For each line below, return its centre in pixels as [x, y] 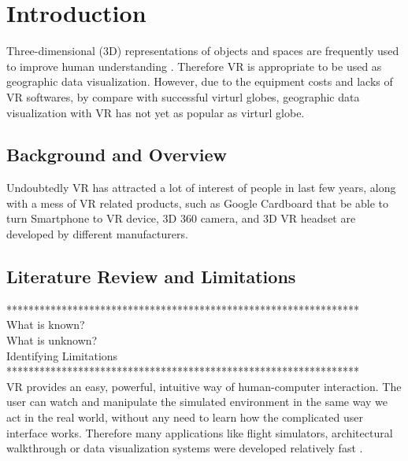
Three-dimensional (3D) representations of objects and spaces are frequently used [203, 51]
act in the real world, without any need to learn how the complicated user [185, 417]
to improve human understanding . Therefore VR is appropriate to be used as [194, 66]
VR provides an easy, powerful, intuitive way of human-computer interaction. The [204, 386]
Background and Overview [117, 155]
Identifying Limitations [62, 355]
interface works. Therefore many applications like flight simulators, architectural [200, 432]
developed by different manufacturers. [97, 234]
